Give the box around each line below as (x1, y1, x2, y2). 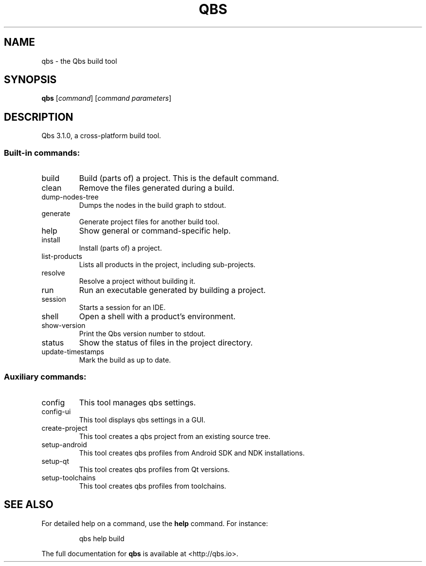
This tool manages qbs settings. (79, 397, 196, 407)
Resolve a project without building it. (79, 277, 195, 286)
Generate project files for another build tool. (79, 218, 219, 226)
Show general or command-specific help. (79, 226, 231, 236)
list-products (41, 252, 82, 261)
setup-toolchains (41, 473, 96, 482)
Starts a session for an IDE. (79, 303, 166, 312)
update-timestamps (41, 347, 105, 356)
